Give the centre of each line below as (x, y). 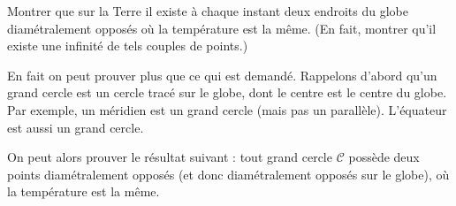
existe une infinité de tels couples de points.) (128, 46)
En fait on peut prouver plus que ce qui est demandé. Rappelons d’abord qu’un (222, 75)
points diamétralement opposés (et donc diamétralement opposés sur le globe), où (228, 174)
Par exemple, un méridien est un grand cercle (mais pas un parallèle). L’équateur (227, 109)
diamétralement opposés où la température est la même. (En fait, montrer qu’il (222, 28)
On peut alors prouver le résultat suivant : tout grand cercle (170, 157)
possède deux (384, 157)
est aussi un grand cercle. (76, 127)
